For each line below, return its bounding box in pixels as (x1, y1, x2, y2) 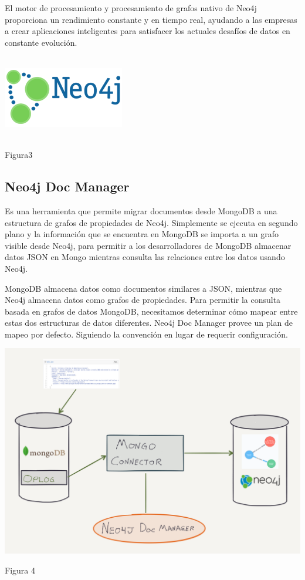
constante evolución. (5, 36, 77, 48)
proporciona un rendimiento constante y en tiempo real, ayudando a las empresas (5, 13, 297, 25)
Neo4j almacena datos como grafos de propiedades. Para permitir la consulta (5, 294, 281, 306)
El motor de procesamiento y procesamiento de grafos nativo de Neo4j (5, 2, 257, 14)
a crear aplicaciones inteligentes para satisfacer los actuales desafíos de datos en (5, 25, 290, 37)
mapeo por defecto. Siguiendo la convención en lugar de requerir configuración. (5, 328, 288, 340)
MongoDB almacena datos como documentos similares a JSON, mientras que (5, 282, 282, 294)
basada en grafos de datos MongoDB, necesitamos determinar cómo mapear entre (5, 305, 298, 317)
